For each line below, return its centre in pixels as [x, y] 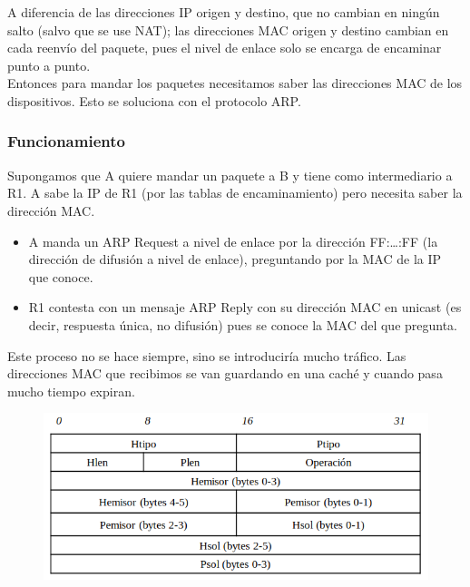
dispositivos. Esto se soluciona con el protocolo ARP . [154, 100]
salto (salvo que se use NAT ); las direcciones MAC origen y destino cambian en [228, 29]
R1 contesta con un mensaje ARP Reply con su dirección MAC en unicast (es [245, 307]
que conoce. [61, 276]
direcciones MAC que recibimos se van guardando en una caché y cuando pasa [225, 373]
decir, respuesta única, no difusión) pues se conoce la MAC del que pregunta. [243, 324]
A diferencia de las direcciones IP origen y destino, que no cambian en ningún [224, 12]
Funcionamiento [66, 141]
